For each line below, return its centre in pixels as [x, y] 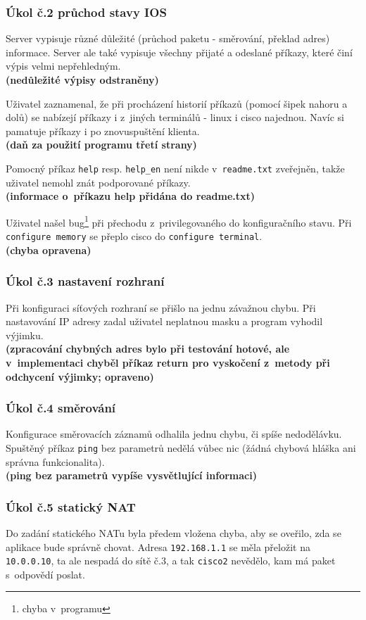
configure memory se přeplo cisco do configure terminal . [134, 236]
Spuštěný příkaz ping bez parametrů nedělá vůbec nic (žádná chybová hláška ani [181, 447]
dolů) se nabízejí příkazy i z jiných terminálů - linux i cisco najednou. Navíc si [175, 117]
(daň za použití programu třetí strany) [101, 145]
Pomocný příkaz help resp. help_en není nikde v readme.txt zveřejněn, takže [175, 168]
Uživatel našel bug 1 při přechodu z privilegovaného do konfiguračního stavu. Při [179, 221]
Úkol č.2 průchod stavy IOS [86, 12]
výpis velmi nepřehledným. [63, 66]
